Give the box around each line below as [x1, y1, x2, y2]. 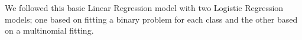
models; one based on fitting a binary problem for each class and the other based [5, 13, 298, 25]
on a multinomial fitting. [5, 24, 94, 37]
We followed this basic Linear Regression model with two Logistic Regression [5, 2, 284, 13]
